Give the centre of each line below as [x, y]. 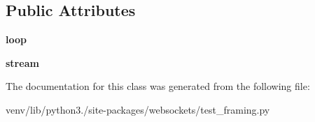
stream [22, 62]
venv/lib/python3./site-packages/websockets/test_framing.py [138, 109]
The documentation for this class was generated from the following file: [158, 86]
